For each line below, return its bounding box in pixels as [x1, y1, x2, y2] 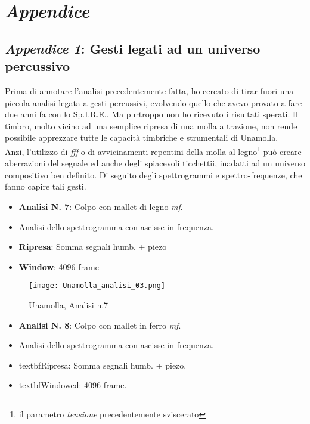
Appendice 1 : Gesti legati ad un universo [5, 39, 261, 57]
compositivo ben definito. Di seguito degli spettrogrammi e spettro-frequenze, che [5, 168, 302, 181]
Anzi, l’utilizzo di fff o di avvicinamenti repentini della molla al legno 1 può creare [5, 143, 302, 157]
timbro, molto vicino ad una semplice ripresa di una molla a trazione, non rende [5, 119, 297, 132]
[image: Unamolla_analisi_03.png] [29, 281, 166, 290]
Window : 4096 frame [18, 260, 99, 273]
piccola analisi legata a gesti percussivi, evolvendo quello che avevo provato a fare [5, 96, 302, 109]
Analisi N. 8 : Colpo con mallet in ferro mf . [18, 318, 181, 331]
